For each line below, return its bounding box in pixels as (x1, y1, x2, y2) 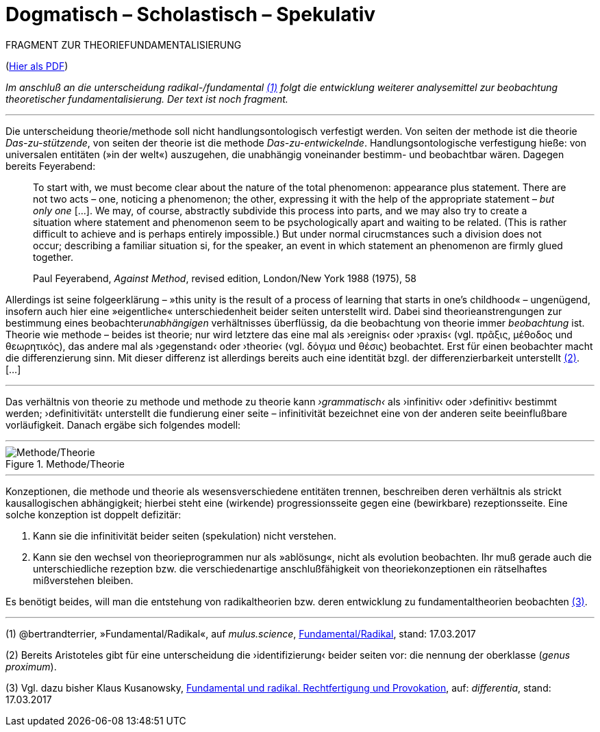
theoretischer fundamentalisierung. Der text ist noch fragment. (5, 92, 288, 105)
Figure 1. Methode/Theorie (5, 457, 125, 470)
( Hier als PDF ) (5, 60, 68, 72)
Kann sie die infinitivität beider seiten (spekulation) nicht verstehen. (33, 529, 337, 542)
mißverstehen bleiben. (33, 574, 134, 586)
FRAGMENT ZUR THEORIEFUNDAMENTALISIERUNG (5, 38, 242, 51)
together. (33, 251, 74, 263)
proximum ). (5, 660, 57, 672)
